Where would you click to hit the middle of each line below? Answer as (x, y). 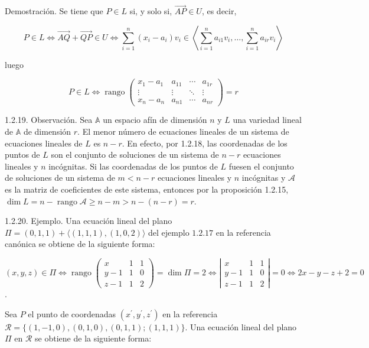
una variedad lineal (267, 120)
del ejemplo (169, 232)
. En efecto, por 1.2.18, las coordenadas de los (205, 143)
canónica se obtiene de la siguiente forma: (80, 244)
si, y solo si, (151, 11)
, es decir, (219, 11)
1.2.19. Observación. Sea (49, 120)
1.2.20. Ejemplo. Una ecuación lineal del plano (89, 221)
